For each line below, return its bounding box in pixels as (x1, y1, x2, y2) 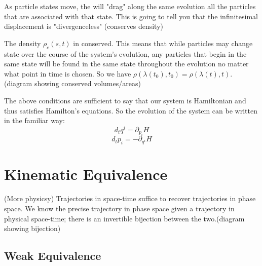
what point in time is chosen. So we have (4, 68, 131, 79)
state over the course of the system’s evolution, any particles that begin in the (4, 48, 247, 59)
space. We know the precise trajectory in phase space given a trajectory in (4, 203, 235, 213)
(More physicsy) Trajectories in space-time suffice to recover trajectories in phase (4, 193, 256, 204)
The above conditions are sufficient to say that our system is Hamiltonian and (4, 95, 246, 105)
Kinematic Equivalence (4, 164, 168, 184)
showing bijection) (4, 223, 61, 234)
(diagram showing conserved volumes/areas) (4, 78, 141, 89)
